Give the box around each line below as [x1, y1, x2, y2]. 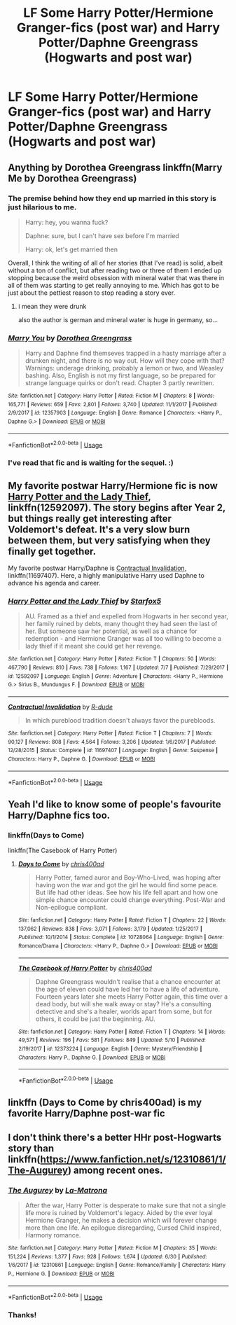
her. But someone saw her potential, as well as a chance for [25, 627, 198, 635]
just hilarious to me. [8, 202, 77, 211]
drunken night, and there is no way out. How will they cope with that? [25, 356, 225, 365]
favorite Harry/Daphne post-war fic [8, 1108, 165, 1120]
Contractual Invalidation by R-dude [8, 702, 113, 712]
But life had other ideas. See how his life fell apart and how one [35, 888, 218, 897]
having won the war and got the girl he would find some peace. [35, 881, 218, 889]
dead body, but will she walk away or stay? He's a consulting [35, 999, 212, 1008]
